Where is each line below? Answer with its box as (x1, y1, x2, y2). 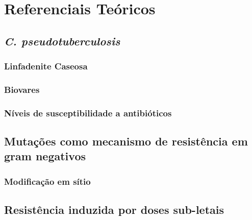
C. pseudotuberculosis (4, 33, 120, 48)
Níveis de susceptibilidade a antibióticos (4, 106, 172, 119)
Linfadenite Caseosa (4, 60, 88, 72)
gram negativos (4, 148, 86, 164)
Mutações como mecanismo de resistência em (4, 133, 248, 149)
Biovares (4, 83, 40, 95)
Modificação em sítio (4, 175, 91, 187)
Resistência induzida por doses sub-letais (4, 202, 224, 217)
